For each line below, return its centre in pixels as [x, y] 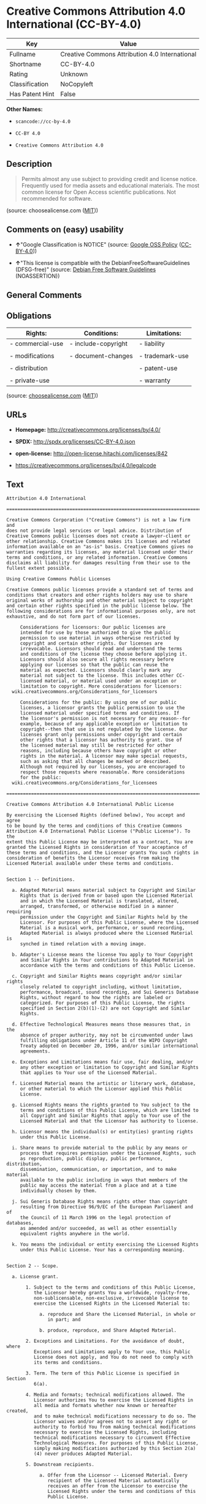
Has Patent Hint [32, 94]
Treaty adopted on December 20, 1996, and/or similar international [109, 1046]
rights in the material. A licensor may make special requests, [104, 756]
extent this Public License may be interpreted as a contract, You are [100, 842]
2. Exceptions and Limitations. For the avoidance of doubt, [105, 1341]
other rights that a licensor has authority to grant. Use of [101, 740]
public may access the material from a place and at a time [98, 1186]
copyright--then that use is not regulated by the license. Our [104, 729]
